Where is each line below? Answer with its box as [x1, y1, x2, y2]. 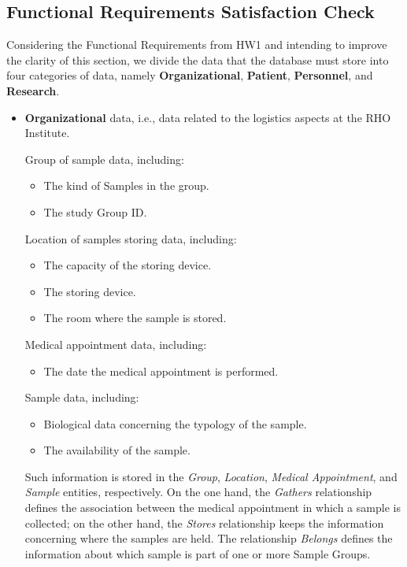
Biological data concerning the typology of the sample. [43, 415, 307, 432]
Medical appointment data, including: [24, 335, 207, 352]
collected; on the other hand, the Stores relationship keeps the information [24, 514, 384, 531]
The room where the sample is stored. [43, 309, 227, 326]
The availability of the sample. [43, 442, 191, 458]
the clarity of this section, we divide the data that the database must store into [6, 51, 389, 68]
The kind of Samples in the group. [43, 177, 209, 194]
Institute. [24, 124, 70, 141]
